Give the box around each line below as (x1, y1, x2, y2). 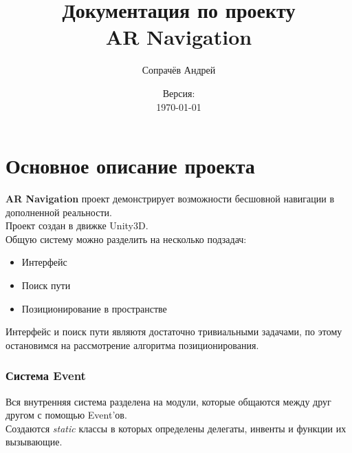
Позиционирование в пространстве (21, 301, 167, 315)
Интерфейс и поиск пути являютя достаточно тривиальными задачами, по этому (5, 324, 342, 339)
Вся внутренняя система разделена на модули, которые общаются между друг (5, 394, 331, 408)
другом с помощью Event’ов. (5, 408, 127, 422)
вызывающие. (5, 434, 63, 449)
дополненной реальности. (5, 204, 112, 219)
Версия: (162, 85, 195, 100)
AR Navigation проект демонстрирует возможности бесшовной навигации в (5, 191, 335, 206)
